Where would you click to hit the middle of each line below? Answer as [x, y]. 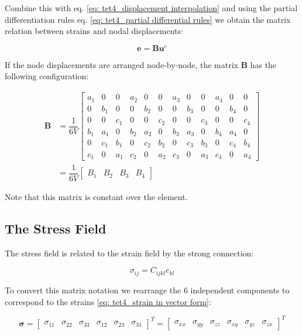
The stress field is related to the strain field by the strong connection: [129, 253]
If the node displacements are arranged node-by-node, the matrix [121, 64]
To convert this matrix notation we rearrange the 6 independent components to [147, 290]
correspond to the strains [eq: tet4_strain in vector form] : [108, 301]
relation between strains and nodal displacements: [94, 31]
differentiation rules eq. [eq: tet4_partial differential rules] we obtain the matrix [148, 19]
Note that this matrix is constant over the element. [96, 197]
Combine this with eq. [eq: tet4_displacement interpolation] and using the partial [151, 8]
